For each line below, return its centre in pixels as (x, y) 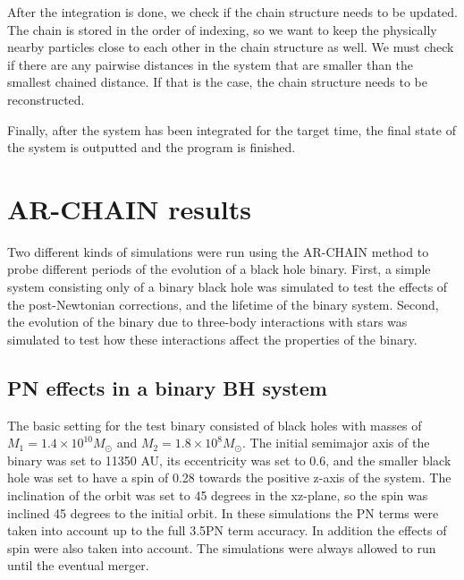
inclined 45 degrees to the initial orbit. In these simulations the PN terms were (223, 512)
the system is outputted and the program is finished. (152, 147)
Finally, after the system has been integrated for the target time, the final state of (232, 129)
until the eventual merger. (78, 565)
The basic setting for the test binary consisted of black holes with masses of (215, 425)
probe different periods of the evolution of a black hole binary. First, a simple (219, 269)
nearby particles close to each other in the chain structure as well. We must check (231, 47)
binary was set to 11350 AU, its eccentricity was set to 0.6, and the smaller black (229, 460)
